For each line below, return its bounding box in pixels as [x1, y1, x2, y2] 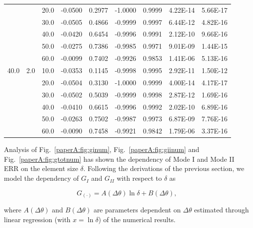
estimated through [194, 205, 249, 215]
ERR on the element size [4, 163, 78, 173]
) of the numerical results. [98, 214, 176, 224]
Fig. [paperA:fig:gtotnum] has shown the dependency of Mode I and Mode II [4, 153, 234, 164]
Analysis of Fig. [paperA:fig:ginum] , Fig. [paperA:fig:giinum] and [4, 144, 200, 154]
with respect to [117, 173, 162, 183]
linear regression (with [4, 214, 71, 224]
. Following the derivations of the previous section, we [83, 163, 244, 173]
